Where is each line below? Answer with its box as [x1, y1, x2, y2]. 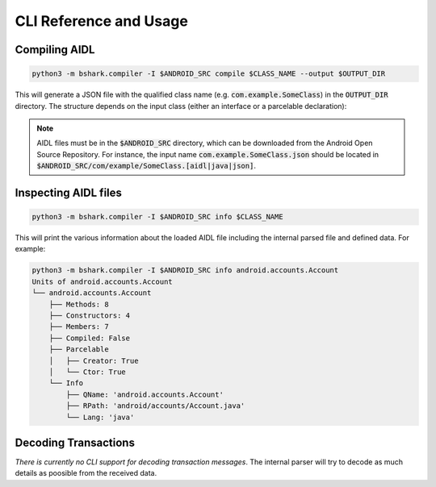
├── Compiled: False [48, 333, 131, 343]
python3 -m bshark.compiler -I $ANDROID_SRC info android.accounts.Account [31, 266, 339, 275]
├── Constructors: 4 [48, 311, 131, 320]
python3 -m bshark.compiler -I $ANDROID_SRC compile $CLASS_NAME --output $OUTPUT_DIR [31, 69, 386, 78]
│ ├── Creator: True [48, 356, 139, 365]
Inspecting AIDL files [15, 185, 123, 199]
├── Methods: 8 [48, 299, 109, 309]
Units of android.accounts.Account [31, 277, 173, 286]
